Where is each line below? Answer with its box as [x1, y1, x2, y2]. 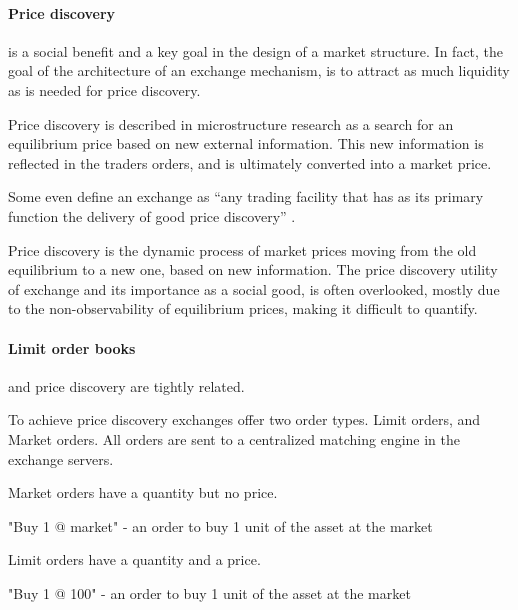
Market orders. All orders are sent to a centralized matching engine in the [8, 428, 460, 449]
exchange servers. [8, 448, 114, 469]
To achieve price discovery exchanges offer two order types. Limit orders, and [8, 409, 481, 430]
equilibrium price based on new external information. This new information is [8, 133, 484, 154]
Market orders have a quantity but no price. [8, 482, 278, 503]
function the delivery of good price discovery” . [8, 205, 296, 226]
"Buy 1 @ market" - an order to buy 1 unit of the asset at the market [8, 515, 433, 536]
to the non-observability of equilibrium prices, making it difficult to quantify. [8, 298, 478, 319]
